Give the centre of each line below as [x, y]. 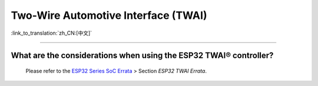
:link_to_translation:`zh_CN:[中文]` [52, 33]
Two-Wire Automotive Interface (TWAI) [109, 15]
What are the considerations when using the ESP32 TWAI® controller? [142, 56]
